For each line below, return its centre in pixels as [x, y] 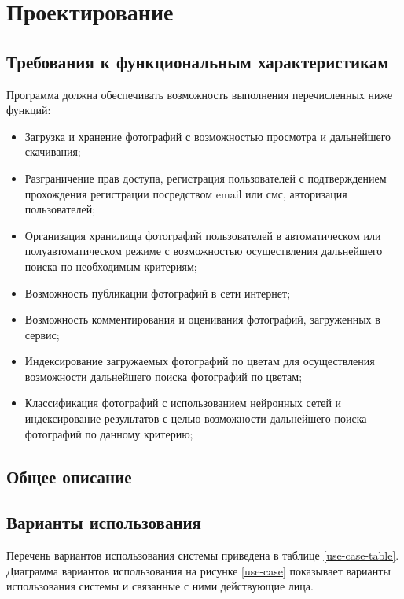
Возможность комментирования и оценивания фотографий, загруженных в [202, 319]
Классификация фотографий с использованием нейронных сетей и [183, 403]
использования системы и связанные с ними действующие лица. [160, 586]
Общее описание [69, 476]
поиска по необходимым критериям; [111, 266]
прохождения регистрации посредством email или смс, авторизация [186, 193]
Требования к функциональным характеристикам [198, 61]
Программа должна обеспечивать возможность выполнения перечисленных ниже [200, 94]
